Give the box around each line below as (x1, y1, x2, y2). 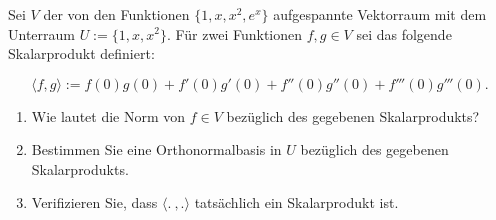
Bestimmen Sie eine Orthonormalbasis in (31, 139, 282, 160)
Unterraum (8, 23, 75, 44)
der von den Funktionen (43, 3, 190, 24)
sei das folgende (356, 23, 452, 44)
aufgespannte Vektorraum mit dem (273, 3, 487, 24)
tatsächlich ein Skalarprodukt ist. (194, 192, 399, 213)
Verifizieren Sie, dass (31, 192, 158, 213)
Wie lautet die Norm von (31, 105, 186, 126)
